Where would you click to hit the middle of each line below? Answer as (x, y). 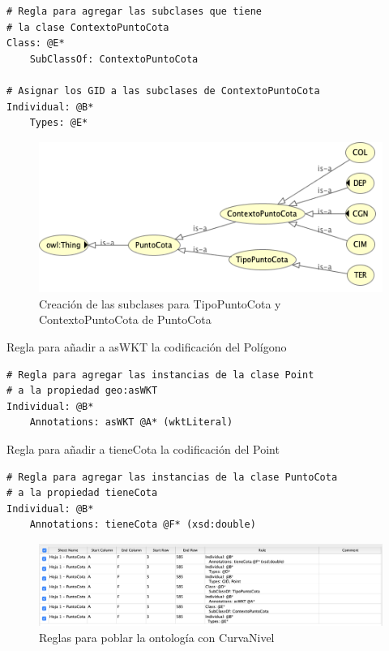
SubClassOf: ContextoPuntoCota (114, 59)
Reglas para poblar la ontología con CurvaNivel (157, 637)
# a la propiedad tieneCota (82, 493)
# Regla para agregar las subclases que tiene (134, 11)
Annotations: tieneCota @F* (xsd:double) (143, 525)
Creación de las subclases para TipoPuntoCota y (160, 303)
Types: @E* (59, 123)
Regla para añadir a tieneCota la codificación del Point (143, 448)
